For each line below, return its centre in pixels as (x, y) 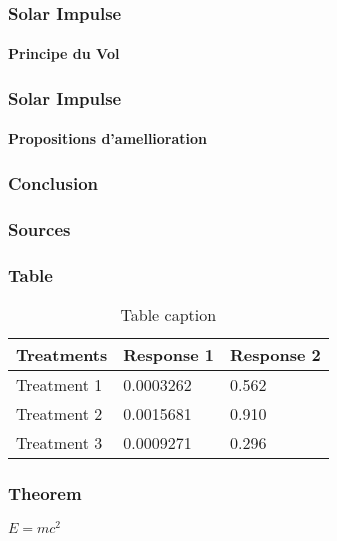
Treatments (62, 354)
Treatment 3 (59, 442)
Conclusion (53, 182)
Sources (39, 228)
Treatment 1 (59, 384)
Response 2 (275, 354)
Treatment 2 (59, 413)
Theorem (45, 492)
